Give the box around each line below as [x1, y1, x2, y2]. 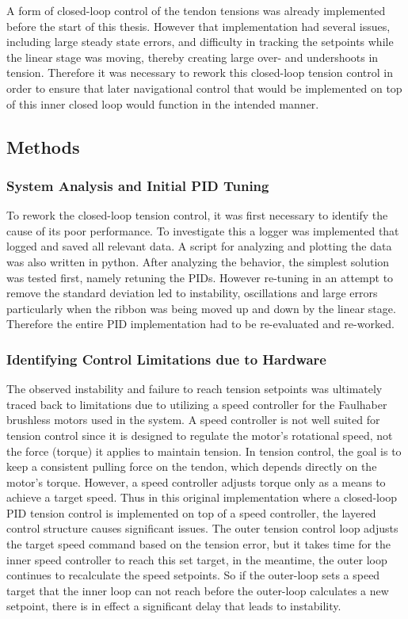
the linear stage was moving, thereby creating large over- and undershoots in [6, 48, 379, 65]
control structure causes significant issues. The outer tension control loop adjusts [6, 520, 398, 537]
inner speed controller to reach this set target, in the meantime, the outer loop [6, 551, 387, 567]
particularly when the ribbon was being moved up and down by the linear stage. [6, 300, 396, 316]
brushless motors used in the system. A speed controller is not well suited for [6, 411, 380, 428]
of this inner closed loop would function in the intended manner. [6, 95, 319, 112]
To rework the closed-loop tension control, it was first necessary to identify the [6, 207, 388, 224]
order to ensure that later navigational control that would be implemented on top [6, 79, 402, 96]
